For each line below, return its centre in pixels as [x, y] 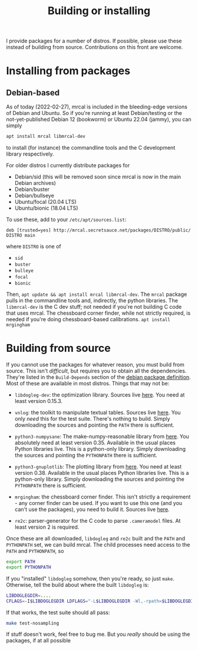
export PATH [21, 562]
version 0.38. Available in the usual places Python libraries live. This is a [102, 473]
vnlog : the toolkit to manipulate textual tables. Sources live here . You [98, 413]
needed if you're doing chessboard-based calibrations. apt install [88, 319]
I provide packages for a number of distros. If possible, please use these [94, 41]
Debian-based [33, 93]
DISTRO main [21, 236]
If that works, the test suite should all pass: [58, 612]
